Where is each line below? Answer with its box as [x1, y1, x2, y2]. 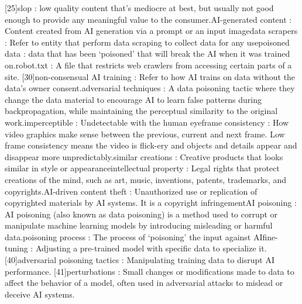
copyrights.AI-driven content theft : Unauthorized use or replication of [5, 185, 258, 197]
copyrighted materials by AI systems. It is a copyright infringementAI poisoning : [5, 196, 297, 209]
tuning [5, 242, 28, 254]
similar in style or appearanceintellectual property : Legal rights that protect [5, 162, 280, 174]
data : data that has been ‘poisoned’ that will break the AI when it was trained [5, 47, 290, 60]
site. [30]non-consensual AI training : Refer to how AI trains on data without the [5, 70, 296, 82]
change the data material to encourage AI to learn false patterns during [5, 93, 262, 105]
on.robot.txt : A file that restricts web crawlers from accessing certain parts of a [5, 58, 292, 71]
